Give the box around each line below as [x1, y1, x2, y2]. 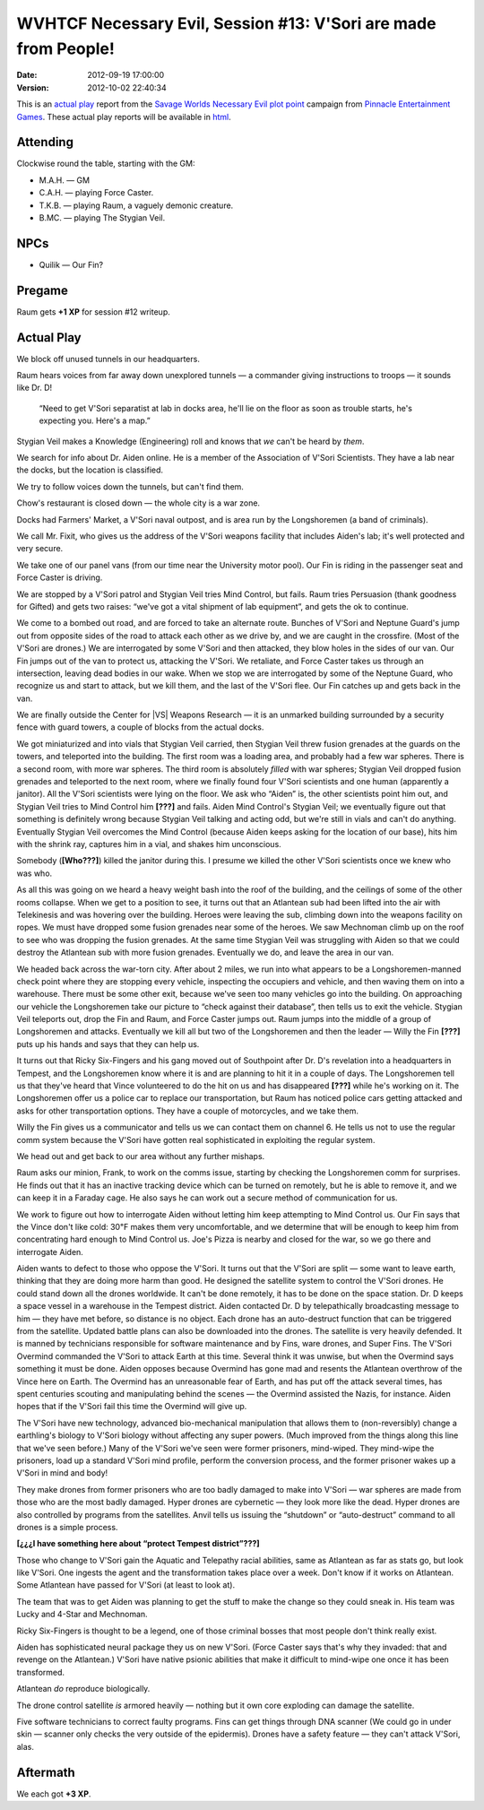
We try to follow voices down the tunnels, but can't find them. [16, 481, 244, 492]
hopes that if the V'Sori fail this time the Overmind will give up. [16, 1401, 247, 1412]
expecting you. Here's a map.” [39, 415, 151, 426]
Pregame [16, 282, 69, 298]
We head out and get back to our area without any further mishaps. [16, 1150, 265, 1161]
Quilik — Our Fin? [39, 259, 103, 270]
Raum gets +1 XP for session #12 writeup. [16, 306, 170, 317]
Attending [16, 134, 73, 150]
